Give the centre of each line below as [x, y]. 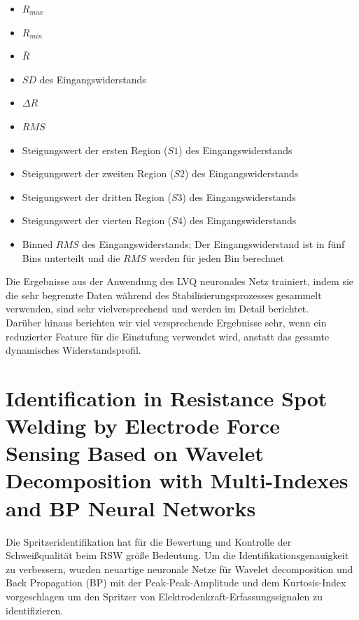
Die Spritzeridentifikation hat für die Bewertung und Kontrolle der [149, 541]
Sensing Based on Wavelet [135, 453]
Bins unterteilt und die [71, 257]
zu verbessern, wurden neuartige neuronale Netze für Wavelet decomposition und [179, 569]
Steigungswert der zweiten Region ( [98, 173]
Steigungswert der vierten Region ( [97, 220]
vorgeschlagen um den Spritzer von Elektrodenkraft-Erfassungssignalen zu [164, 596]
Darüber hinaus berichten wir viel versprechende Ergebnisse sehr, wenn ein [166, 322]
